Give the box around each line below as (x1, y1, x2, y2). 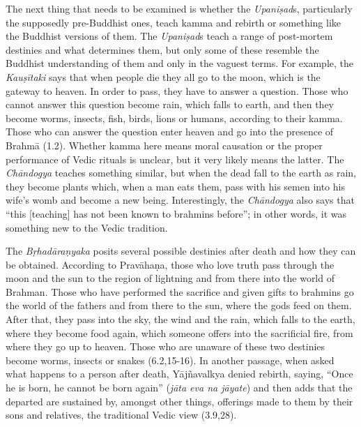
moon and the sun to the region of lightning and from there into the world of (6, 271, 335, 285)
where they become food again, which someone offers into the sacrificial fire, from (6, 325, 353, 340)
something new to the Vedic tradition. (6, 220, 168, 234)
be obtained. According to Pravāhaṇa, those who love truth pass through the (6, 257, 335, 271)
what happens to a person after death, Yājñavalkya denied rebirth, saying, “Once (6, 366, 353, 381)
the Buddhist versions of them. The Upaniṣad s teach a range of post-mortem (6, 29, 333, 43)
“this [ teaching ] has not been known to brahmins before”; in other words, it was (6, 206, 347, 220)
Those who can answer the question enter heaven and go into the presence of (6, 124, 334, 139)
